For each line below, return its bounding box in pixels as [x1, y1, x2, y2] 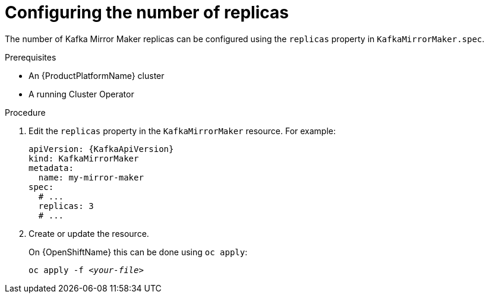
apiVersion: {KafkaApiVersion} [29, 144, 174, 154]
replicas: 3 [38, 201, 94, 211]
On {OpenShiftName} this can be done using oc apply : [29, 246, 248, 257]
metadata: [29, 163, 74, 173]
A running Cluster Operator [29, 88, 134, 99]
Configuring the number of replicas [5, 2, 289, 23]
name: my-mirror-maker [38, 172, 144, 182]
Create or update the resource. [29, 228, 149, 239]
